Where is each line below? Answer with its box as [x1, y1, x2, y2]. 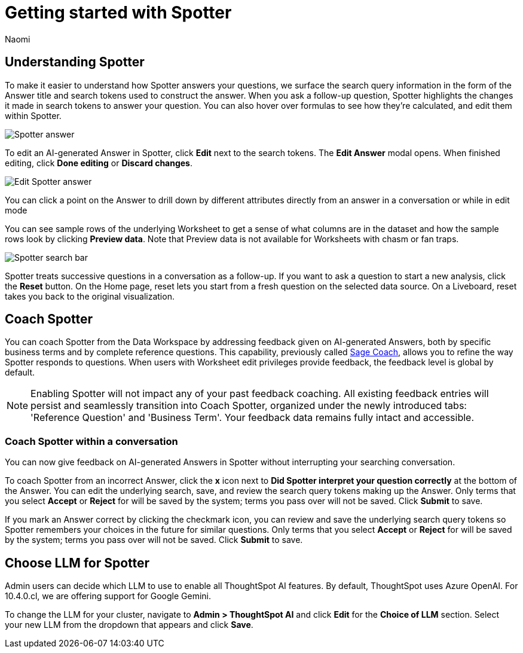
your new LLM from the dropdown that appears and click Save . [5, 620, 253, 630]
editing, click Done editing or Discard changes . [5, 157, 193, 168]
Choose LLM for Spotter [5, 555, 150, 570]
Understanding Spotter [5, 54, 145, 70]
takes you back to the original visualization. [5, 291, 175, 301]
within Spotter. [5, 110, 62, 121]
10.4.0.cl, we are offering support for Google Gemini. [5, 591, 212, 602]
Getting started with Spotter [5, 2, 232, 23]
